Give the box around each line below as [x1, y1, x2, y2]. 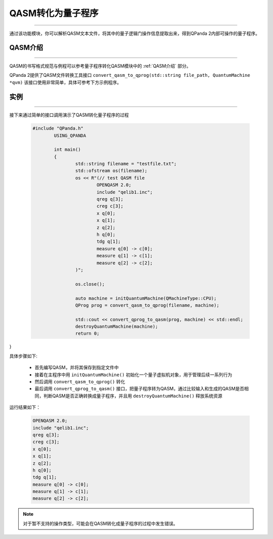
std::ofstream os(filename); [75, 168, 148, 174]
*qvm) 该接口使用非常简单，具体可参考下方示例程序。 [9, 79, 122, 85]
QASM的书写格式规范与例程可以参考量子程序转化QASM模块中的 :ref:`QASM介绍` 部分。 [9, 63, 191, 69]
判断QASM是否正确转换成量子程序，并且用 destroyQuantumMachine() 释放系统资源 [43, 392, 222, 399]
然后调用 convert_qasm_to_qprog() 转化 [34, 379, 125, 384]
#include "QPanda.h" [32, 125, 83, 131]
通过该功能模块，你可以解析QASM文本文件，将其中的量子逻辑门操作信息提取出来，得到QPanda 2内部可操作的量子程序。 [9, 30, 260, 36]
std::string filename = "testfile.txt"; [75, 161, 177, 167]
